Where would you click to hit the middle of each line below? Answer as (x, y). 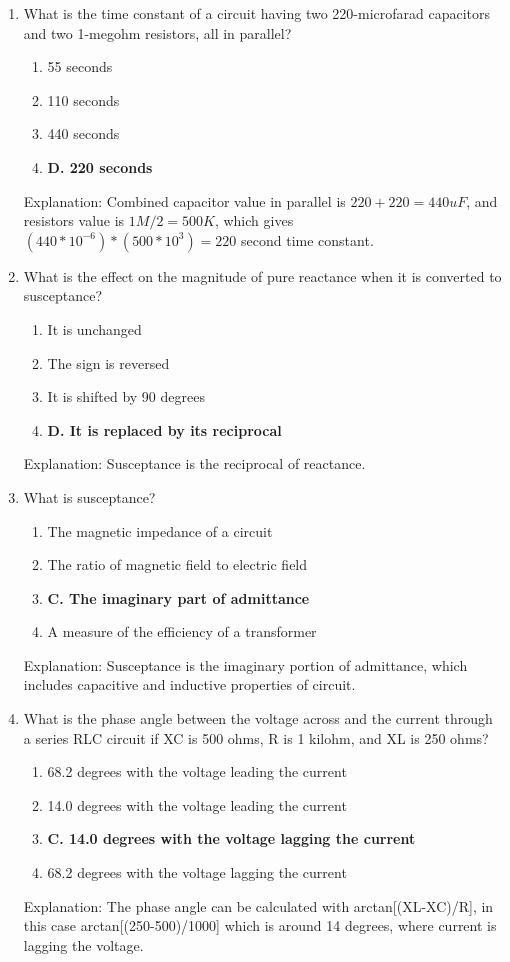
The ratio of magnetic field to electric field (177, 564)
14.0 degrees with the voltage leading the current (197, 804)
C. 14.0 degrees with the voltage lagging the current (231, 838)
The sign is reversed (108, 362)
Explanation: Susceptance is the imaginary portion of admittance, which (245, 664)
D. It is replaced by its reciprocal (164, 429)
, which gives (254, 220)
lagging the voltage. (83, 944)
